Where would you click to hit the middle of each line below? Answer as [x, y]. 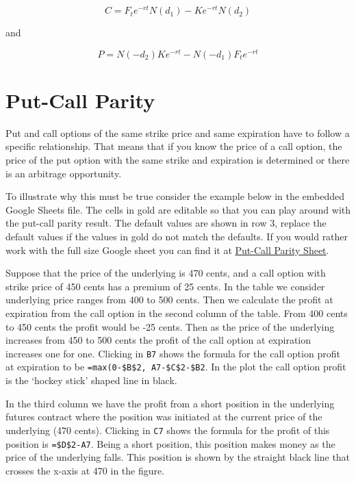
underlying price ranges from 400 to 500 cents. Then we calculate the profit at [169, 300]
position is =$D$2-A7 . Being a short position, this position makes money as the [170, 443]
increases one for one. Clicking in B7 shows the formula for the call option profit [173, 353]
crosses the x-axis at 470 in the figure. [85, 470]
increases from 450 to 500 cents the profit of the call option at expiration [158, 340]
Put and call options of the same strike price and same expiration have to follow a [178, 132]
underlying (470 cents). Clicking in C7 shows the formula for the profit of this [168, 430]
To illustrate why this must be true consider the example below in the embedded [175, 196]
